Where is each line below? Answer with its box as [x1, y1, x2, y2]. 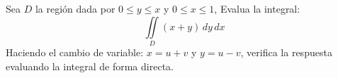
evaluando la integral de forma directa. [6, 58, 174, 73]
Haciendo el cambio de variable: [6, 44, 144, 59]
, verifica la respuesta [240, 44, 332, 59]
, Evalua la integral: [214, 1, 300, 15]
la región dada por [35, 1, 116, 15]
